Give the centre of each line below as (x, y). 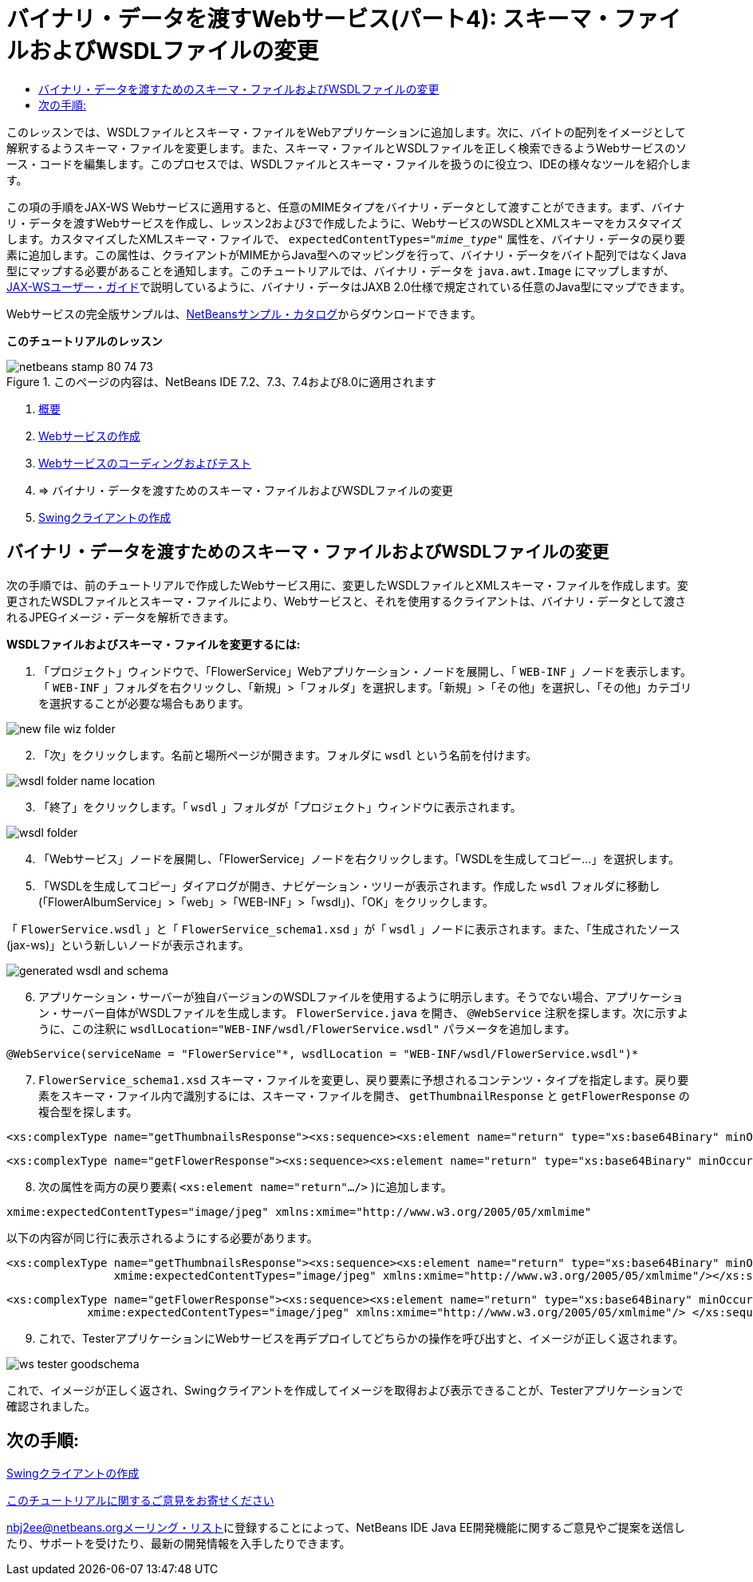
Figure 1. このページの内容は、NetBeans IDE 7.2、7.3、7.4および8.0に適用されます (221, 381)
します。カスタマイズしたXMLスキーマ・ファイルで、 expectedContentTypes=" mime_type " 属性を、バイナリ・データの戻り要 (346, 239)
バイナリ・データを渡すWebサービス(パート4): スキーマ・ (310, 19)
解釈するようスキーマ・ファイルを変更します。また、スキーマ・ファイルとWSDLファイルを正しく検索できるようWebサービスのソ (347, 148)
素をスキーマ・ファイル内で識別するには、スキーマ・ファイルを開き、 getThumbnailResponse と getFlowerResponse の (364, 1095)
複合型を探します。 (88, 1111)
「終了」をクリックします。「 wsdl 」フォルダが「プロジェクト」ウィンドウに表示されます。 (280, 807)
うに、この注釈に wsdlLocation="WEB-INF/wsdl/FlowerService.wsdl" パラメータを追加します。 (307, 1028)
